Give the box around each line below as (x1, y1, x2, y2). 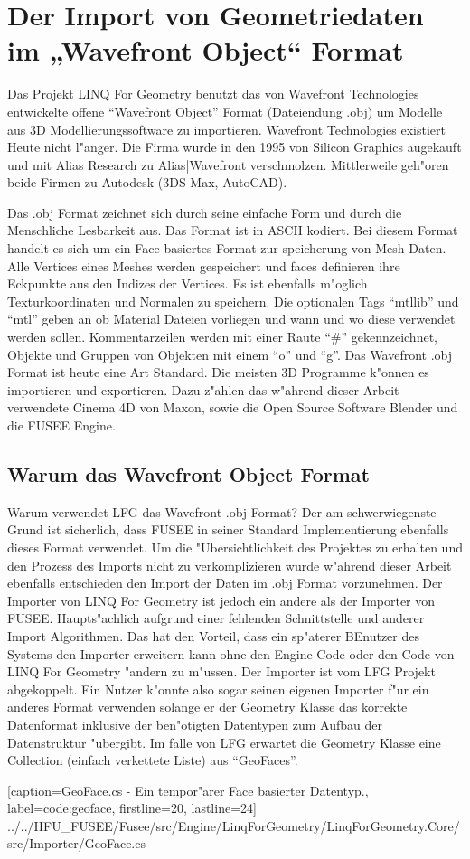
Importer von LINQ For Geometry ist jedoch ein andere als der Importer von (7, 590, 436, 609)
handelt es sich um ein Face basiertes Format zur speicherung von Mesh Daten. (7, 239, 446, 258)
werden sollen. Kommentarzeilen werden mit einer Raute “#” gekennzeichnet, (7, 327, 437, 346)
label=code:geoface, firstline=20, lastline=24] (7, 798, 257, 817)
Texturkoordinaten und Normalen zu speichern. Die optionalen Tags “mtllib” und (7, 291, 459, 310)
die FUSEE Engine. (7, 416, 116, 434)
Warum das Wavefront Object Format (7, 459, 370, 487)
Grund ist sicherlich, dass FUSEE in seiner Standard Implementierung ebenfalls (7, 520, 449, 539)
